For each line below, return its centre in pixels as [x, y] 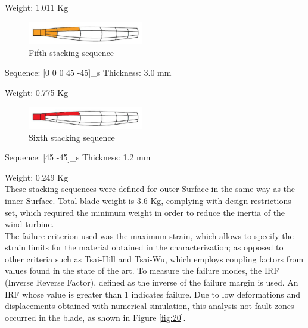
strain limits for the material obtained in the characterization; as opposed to [144, 247]
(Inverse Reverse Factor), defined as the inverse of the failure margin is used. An [152, 282]
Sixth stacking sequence [72, 137]
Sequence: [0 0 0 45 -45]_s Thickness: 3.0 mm [88, 72]
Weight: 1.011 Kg [37, 7]
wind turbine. [29, 224]
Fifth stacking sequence [71, 52]
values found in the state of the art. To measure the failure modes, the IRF [142, 270]
